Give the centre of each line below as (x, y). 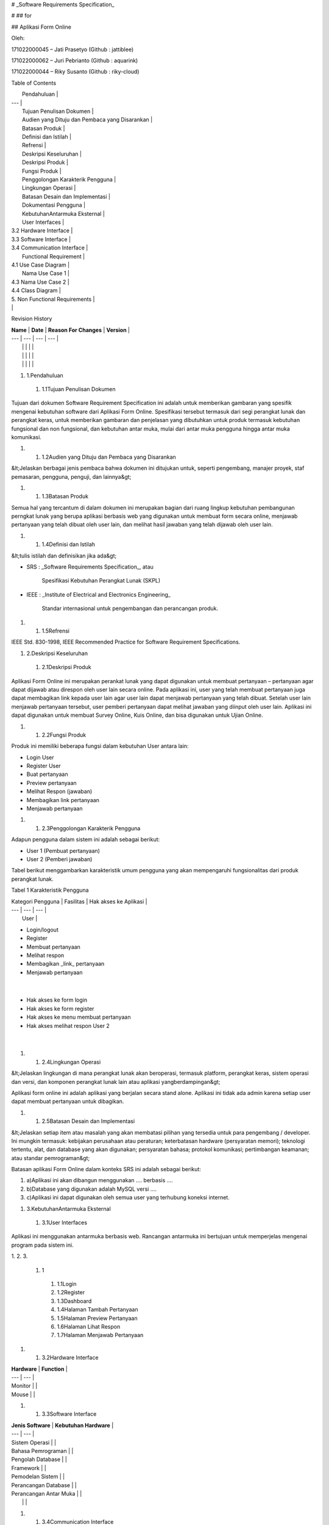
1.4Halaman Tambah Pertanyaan (97, 1310)
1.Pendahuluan (45, 375)
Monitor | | (24, 1386)
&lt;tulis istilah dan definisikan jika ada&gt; (64, 556)
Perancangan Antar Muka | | (47, 1493)
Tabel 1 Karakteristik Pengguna (50, 890)
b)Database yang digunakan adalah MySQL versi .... (91, 1189)
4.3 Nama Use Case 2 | (40, 282)
